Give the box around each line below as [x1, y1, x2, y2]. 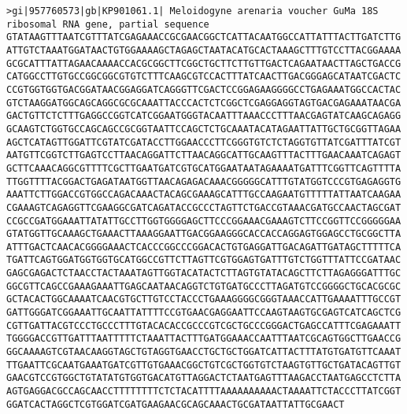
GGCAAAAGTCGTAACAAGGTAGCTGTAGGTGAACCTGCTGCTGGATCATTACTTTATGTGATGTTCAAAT [6, 346, 401, 358]
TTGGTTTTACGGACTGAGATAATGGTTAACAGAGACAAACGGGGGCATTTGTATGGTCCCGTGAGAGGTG [6, 176, 401, 187]
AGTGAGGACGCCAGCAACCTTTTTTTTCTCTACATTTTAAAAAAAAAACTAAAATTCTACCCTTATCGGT [6, 386, 401, 397]
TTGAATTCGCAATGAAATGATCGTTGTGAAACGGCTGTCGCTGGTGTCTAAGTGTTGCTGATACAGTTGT [6, 359, 401, 371]
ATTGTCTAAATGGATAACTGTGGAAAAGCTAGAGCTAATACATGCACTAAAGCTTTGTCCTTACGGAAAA [6, 44, 401, 56]
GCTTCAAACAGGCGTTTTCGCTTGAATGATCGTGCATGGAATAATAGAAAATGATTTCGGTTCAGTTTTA [6, 162, 401, 174]
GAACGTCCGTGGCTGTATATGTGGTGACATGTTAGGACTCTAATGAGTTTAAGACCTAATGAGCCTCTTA [6, 372, 401, 384]
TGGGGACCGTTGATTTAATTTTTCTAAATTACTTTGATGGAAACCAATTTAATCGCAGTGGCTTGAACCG [6, 333, 401, 345]
